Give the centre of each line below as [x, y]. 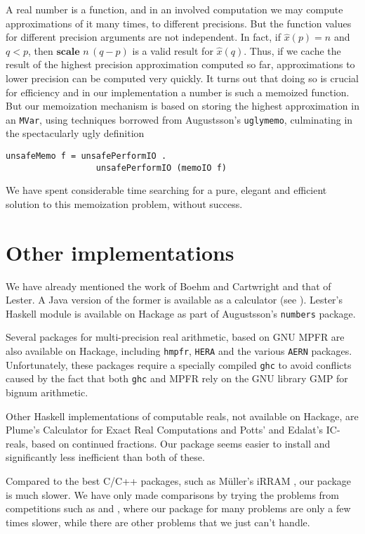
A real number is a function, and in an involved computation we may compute [174, 9]
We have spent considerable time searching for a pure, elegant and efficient [166, 190]
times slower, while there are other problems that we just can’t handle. [158, 522]
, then [40, 50]
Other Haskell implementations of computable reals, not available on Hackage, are [182, 416]
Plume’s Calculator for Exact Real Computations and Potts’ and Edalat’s [165, 430]
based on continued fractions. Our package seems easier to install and [181, 443]
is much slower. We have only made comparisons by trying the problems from [172, 494]
